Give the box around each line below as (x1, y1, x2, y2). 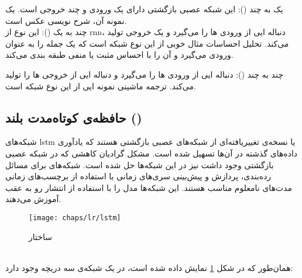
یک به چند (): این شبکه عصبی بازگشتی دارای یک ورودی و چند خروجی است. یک (5, 3, 283, 15)
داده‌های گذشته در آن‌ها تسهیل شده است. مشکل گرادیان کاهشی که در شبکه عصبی (5, 147, 298, 159)
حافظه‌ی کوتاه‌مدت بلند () (5, 108, 142, 126)
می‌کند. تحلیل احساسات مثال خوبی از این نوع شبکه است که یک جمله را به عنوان (5, 37, 289, 49)
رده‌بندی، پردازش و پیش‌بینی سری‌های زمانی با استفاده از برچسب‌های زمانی (5, 170, 272, 182)
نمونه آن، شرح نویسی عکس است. (5, 14, 127, 26)
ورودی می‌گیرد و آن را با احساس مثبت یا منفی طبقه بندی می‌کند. (5, 48, 234, 61)
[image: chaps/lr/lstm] (29, 213, 121, 222)
